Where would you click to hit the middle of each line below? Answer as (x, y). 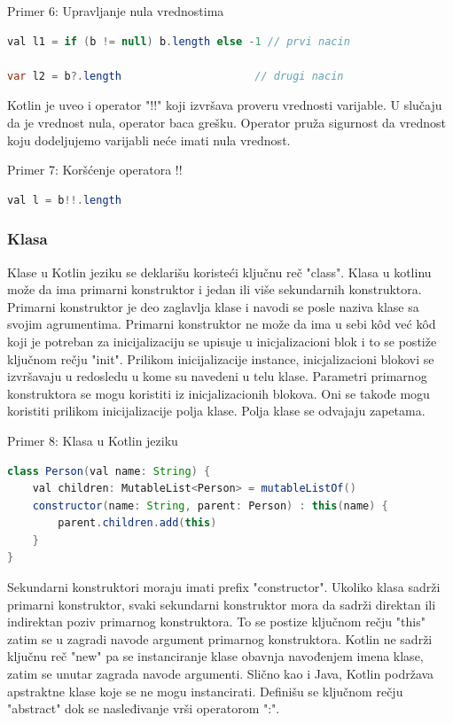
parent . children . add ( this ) (137, 523)
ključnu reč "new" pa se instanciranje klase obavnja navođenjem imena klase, (215, 656)
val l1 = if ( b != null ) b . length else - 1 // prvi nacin (179, 41)
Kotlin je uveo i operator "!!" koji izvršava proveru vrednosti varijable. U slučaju (225, 105)
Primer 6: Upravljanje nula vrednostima (116, 11)
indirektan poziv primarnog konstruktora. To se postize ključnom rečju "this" (216, 622)
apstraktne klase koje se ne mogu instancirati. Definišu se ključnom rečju (205, 691)
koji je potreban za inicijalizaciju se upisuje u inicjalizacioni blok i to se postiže (222, 341)
